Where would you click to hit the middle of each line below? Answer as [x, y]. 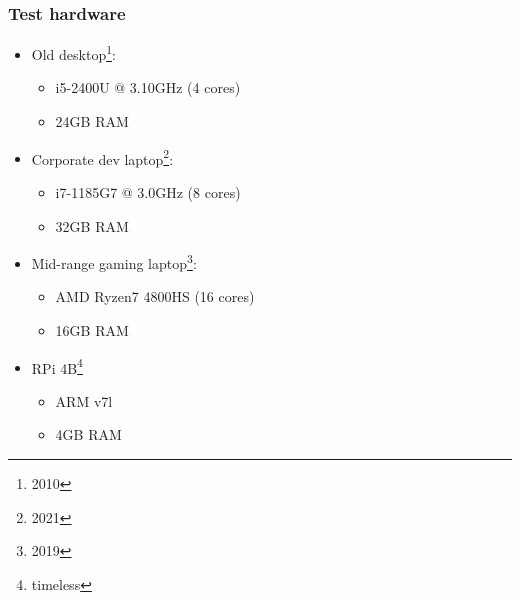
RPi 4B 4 [57, 366]
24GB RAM [92, 121]
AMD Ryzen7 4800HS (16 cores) [155, 296]
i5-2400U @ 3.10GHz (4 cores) [148, 87]
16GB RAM [92, 329]
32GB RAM [92, 225]
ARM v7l [84, 400]
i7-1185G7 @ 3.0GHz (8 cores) [148, 191]
